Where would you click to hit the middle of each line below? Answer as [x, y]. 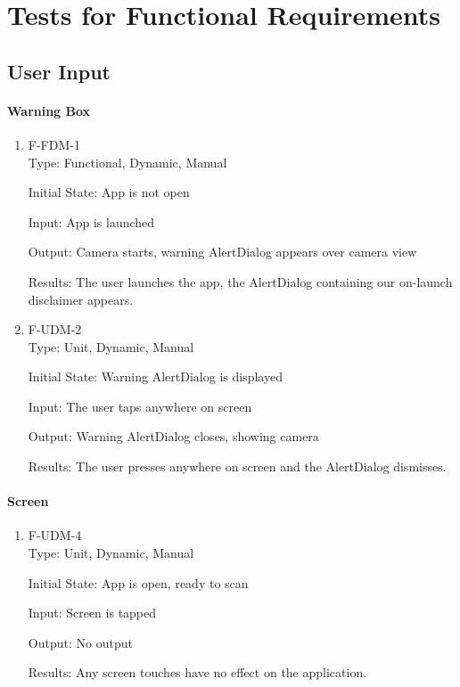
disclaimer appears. [81, 299]
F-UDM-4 [55, 535]
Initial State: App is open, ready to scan [138, 582]
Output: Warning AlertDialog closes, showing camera [173, 436]
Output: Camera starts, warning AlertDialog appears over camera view [222, 252]
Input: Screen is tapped [92, 613]
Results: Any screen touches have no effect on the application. [197, 672]
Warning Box [49, 110]
